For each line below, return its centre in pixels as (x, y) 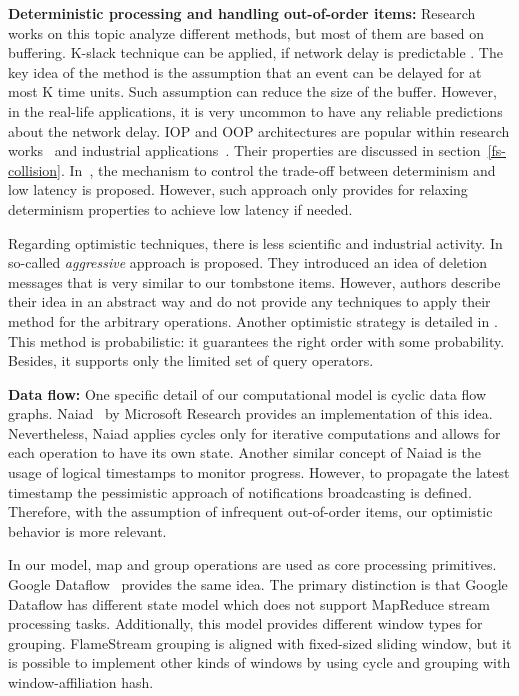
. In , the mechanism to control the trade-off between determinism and (278, 169)
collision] (34, 169)
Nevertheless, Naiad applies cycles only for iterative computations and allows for (254, 432)
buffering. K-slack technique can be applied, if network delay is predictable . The (255, 52)
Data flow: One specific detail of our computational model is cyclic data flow (247, 393)
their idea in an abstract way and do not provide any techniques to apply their (249, 301)
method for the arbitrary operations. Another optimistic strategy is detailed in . (253, 320)
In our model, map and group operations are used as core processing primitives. (252, 564)
